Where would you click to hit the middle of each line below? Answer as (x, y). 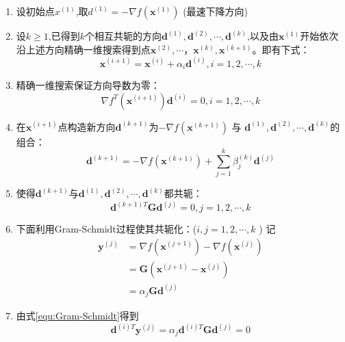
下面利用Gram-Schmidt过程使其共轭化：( (106, 229)
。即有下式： (281, 49)
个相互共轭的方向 (123, 36)
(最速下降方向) (216, 11)
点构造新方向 (87, 126)
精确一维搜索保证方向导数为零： (88, 85)
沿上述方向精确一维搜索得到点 (83, 49)
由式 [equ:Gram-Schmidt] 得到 (77, 315)
